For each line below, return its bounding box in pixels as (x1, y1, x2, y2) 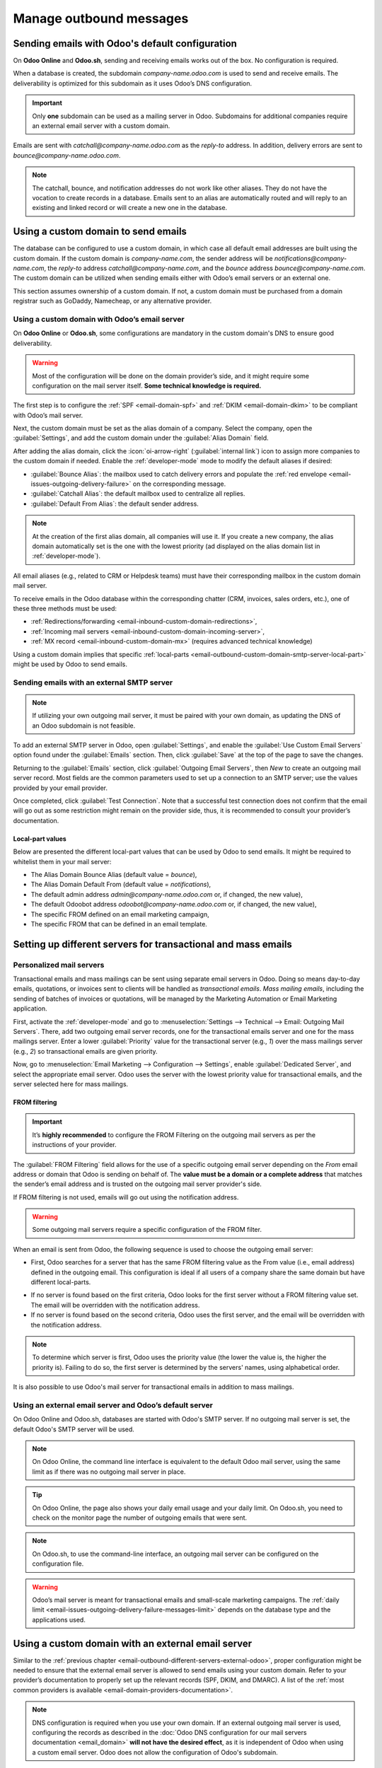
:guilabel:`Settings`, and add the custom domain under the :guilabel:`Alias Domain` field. (13, 434, 269, 442)
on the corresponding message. (132, 479, 226, 488)
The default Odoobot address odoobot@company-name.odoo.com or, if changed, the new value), (30, 900, 318, 909)
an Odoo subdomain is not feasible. (32, 721, 136, 730)
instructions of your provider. (32, 1141, 117, 1149)
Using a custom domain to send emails (13, 226, 187, 238)
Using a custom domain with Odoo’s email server (13, 314, 185, 324)
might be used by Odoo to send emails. (13, 660, 127, 668)
